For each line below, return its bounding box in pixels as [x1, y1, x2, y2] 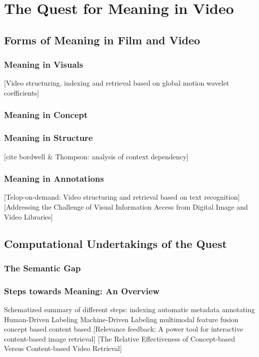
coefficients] [4, 87, 39, 98]
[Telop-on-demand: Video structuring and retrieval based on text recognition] [4, 192, 240, 202]
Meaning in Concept [4, 109, 88, 121]
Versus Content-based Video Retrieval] [4, 343, 122, 354]
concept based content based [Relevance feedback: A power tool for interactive [4, 324, 244, 334]
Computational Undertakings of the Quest [4, 236, 227, 251]
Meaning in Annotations [4, 172, 104, 185]
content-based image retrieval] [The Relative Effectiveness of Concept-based [4, 333, 236, 344]
